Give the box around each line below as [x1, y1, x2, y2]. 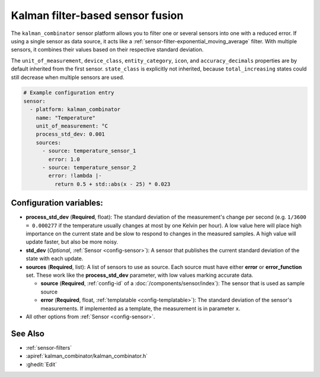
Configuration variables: [11, 198, 104, 208]
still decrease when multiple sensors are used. [11, 74, 124, 81]
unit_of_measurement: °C [36, 123, 108, 130]
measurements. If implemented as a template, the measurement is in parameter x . [40, 305, 241, 312]
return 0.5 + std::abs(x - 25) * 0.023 [54, 181, 171, 187]
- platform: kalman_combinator [30, 106, 121, 113]
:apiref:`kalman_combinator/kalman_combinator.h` [25, 353, 148, 360]
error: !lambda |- [48, 172, 102, 179]
